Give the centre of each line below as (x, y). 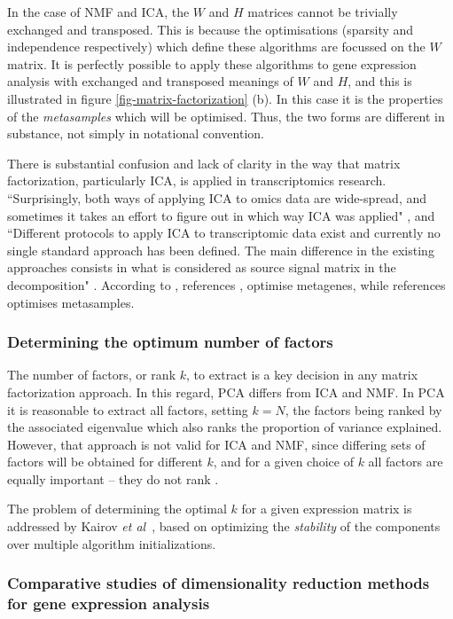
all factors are (406, 462)
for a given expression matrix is (327, 509)
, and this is (380, 81)
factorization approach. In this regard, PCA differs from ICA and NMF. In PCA (226, 392)
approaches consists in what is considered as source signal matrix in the (202, 267)
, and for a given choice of (283, 462)
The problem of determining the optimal (117, 509)
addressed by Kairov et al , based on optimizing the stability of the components (224, 526)
